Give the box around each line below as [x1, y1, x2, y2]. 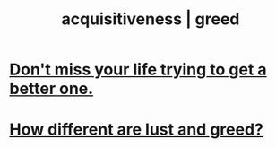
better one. [9, 79, 94, 99]
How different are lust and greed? [9, 119, 264, 140]
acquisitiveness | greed [61, 9, 240, 30]
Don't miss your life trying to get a [9, 59, 267, 80]
